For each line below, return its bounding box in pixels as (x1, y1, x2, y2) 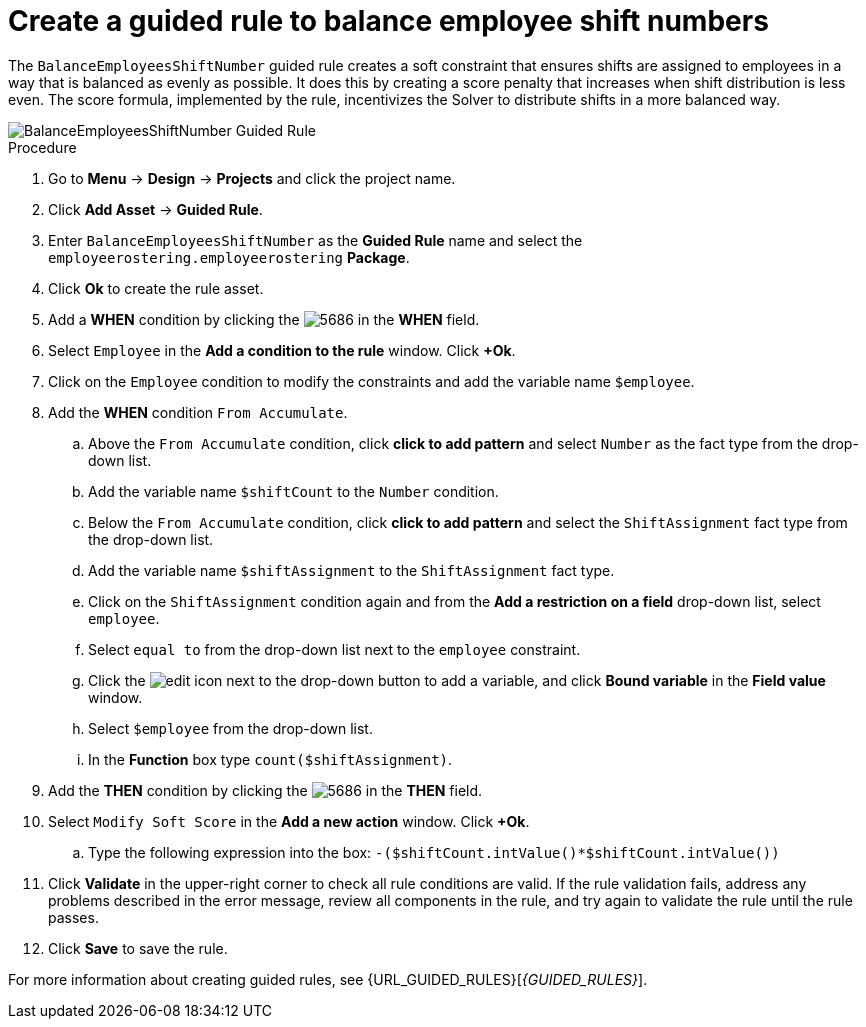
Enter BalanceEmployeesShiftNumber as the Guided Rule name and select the (48, 231, 583, 249)
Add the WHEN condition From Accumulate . (48, 403, 348, 421)
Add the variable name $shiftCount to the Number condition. (88, 482, 499, 500)
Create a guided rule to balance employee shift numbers (8, 4, 769, 38)
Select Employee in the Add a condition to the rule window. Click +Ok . (48, 341, 516, 359)
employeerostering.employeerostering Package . (48, 248, 410, 266)
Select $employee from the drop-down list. (88, 719, 373, 737)
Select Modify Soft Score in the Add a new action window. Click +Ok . (48, 812, 530, 830)
